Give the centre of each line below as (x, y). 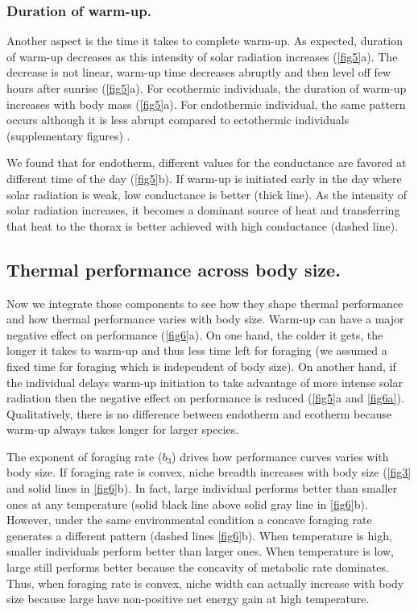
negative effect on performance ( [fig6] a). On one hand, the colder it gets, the (195, 334)
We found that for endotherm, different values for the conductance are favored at (207, 162)
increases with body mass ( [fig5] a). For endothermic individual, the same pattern (206, 104)
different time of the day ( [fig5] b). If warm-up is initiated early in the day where (204, 178)
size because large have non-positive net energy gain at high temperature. (188, 599)
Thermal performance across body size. (174, 269)
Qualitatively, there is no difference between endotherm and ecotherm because (199, 413)
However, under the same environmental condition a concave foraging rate (189, 520)
